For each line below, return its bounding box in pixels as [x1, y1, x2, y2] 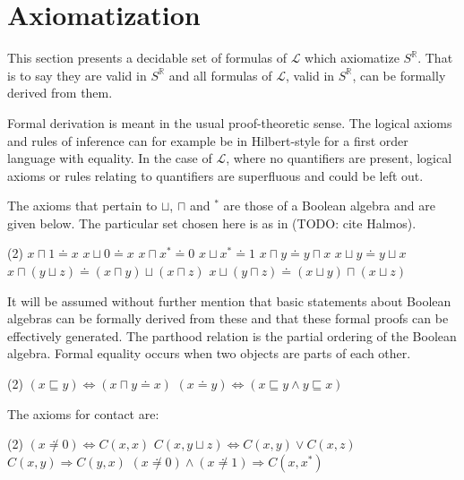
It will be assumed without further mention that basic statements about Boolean [7, 291, 451, 310]
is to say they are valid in [7, 65, 147, 84]
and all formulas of [168, 65, 272, 84]
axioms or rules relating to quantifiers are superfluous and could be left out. [7, 166, 424, 184]
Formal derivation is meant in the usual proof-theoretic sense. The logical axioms [7, 113, 452, 132]
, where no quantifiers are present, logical [226, 149, 452, 167]
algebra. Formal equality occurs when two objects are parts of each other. [7, 344, 411, 363]
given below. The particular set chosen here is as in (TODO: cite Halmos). [7, 213, 417, 232]
